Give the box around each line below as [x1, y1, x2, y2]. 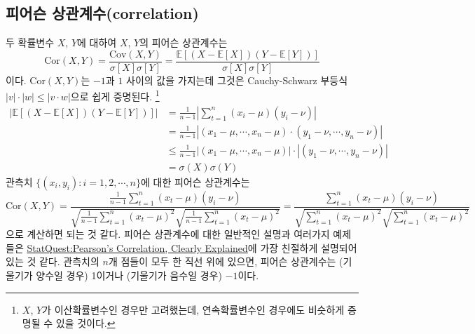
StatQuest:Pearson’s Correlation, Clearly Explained [27, 240, 248, 255]
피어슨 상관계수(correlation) [6, 2, 199, 24]
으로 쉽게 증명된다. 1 [70, 87, 160, 104]
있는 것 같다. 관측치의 [6, 254, 99, 269]
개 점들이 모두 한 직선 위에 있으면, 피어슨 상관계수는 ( [108, 254, 343, 269]
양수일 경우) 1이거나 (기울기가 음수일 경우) [36, 268, 222, 283]
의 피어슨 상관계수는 [139, 35, 228, 50]
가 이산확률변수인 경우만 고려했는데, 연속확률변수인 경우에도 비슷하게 [42, 302, 345, 316]
